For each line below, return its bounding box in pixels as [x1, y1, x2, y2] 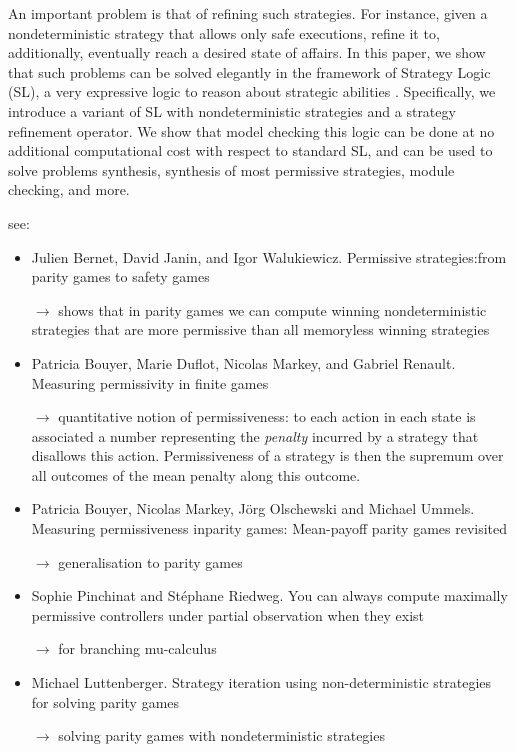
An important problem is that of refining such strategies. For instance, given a [8, 3, 488, 23]
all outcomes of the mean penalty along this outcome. [31, 464, 361, 485]
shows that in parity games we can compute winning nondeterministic [58, 299, 487, 320]
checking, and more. [8, 179, 130, 200]
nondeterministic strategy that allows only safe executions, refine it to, [8, 22, 440, 43]
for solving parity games [31, 691, 180, 712]
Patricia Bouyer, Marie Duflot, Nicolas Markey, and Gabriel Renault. [31, 352, 456, 373]
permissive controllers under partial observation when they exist [31, 604, 425, 625]
